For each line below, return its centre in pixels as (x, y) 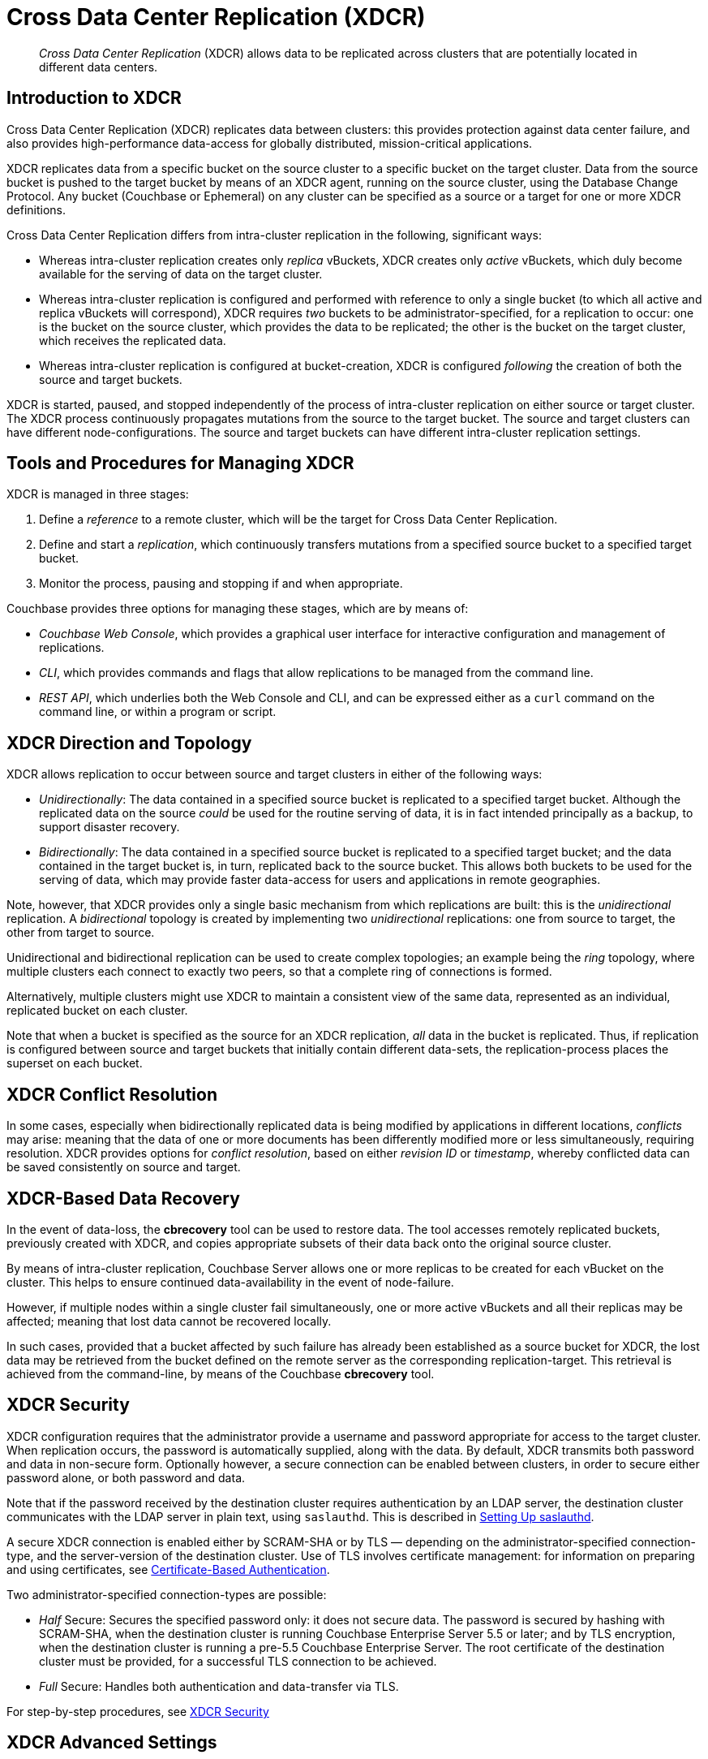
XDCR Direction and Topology (129, 743)
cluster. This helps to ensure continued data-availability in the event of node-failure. (230, 1282)
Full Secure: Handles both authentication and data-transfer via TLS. (219, 1686)
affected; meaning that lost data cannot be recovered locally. (169, 1321)
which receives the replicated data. (133, 340)
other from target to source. (81, 933)
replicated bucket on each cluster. (97, 1011)
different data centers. (99, 67)
